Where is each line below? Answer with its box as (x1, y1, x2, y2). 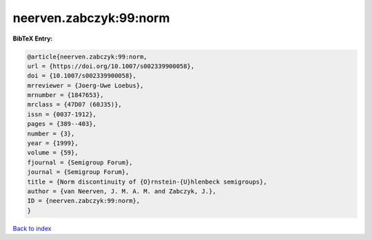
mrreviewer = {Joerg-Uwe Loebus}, (27, 81, 144, 89)
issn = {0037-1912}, (27, 110, 96, 118)
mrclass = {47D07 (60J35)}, (27, 100, 122, 109)
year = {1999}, (27, 140, 79, 147)
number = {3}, (27, 129, 75, 138)
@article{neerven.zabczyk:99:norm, (27, 52, 147, 61)
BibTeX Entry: (12, 34, 53, 43)
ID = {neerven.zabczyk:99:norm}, (27, 197, 141, 205)
